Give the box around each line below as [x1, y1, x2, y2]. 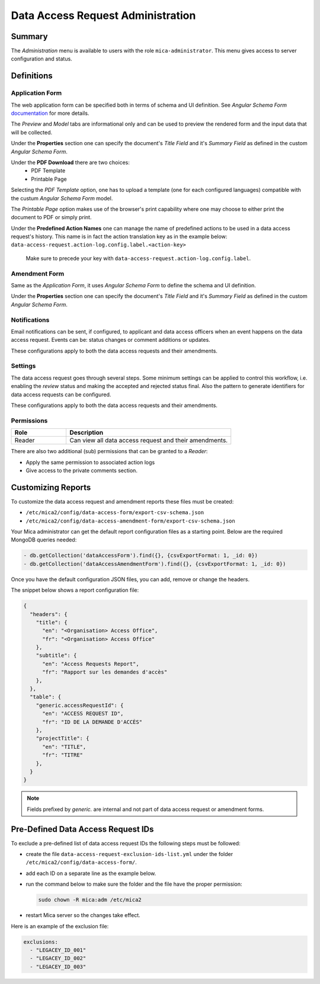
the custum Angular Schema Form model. [11, 194, 113, 201]
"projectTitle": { [36, 735, 89, 742]
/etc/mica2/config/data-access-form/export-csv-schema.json [25, 509, 204, 516]
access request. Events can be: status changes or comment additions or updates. [11, 336, 210, 344]
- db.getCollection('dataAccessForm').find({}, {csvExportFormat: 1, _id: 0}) [23, 552, 258, 559]
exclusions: [23, 938, 59, 945]
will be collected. [11, 129, 53, 136]
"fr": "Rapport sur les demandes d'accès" [42, 669, 168, 675]
